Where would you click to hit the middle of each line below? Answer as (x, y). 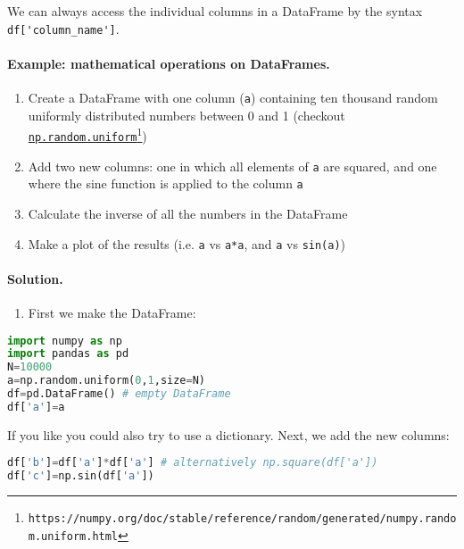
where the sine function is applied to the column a (166, 183)
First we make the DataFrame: (112, 312)
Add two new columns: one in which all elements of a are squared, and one (232, 166)
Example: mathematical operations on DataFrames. (169, 63)
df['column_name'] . (63, 28)
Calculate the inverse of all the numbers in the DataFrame (188, 213)
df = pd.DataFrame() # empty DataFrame (119, 394)
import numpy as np (65, 341)
